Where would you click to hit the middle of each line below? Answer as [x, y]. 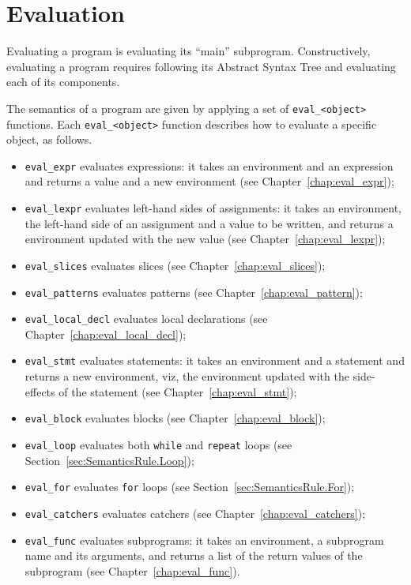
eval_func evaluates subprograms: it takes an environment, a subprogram [204, 540]
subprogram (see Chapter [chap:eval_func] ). [132, 570]
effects [40, 391]
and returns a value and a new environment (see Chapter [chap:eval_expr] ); [209, 181]
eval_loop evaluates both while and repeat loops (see [158, 444]
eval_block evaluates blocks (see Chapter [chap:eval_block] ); [175, 418]
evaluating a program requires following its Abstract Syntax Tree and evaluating [201, 66]
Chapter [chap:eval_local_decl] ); [106, 334]
